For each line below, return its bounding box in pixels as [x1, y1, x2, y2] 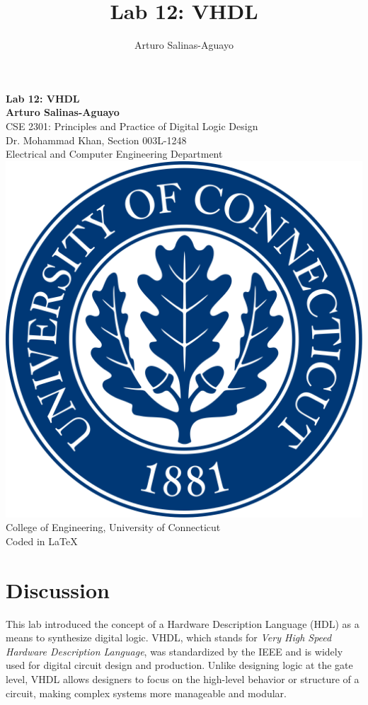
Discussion [6, 575, 110, 604]
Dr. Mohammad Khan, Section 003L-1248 [6, 132, 187, 147]
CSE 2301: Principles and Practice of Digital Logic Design [6, 118, 258, 133]
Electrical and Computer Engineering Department [6, 146, 223, 161]
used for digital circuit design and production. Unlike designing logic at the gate [6, 658, 353, 672]
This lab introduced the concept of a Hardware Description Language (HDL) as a [6, 616, 360, 631]
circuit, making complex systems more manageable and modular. [6, 685, 287, 700]
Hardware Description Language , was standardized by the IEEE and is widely [6, 643, 343, 658]
